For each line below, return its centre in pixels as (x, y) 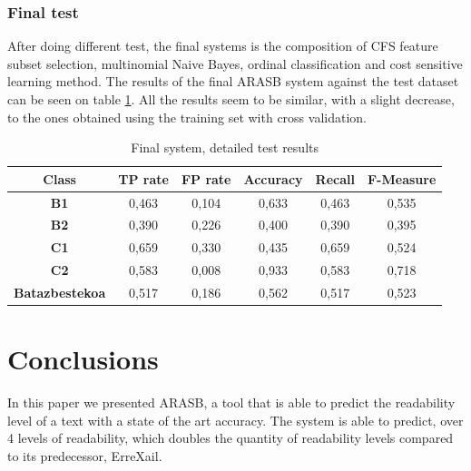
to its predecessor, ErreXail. (85, 456)
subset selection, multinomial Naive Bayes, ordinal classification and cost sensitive (235, 63)
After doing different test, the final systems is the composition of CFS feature (223, 46)
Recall (335, 178)
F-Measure (402, 178)
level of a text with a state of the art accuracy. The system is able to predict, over (235, 420)
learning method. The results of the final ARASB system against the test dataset (233, 81)
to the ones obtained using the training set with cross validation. (187, 117)
